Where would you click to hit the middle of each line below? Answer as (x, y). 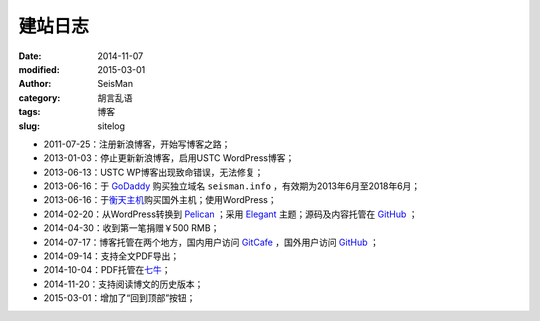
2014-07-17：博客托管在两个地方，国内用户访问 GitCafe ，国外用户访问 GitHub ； (211, 242)
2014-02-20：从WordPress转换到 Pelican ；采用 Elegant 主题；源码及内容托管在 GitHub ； (230, 214)
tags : (29, 112)
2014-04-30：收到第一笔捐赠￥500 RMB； (131, 228)
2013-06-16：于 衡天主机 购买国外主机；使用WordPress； (160, 200)
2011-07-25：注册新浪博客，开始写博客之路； (137, 144)
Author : (35, 84)
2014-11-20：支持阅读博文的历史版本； (123, 284)
